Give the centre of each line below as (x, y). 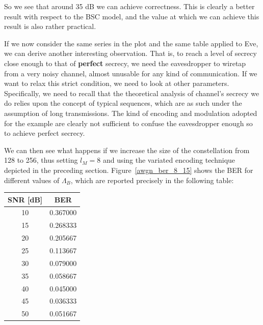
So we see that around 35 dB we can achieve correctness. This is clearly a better (129, 6)
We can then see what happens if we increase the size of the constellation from (127, 150)
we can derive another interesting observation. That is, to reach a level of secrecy (130, 53)
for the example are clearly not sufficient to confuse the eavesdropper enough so (128, 123)
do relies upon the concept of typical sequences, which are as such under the (123, 103)
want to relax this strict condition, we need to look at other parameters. (117, 83)
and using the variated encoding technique (169, 160)
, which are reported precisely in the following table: (152, 180)
